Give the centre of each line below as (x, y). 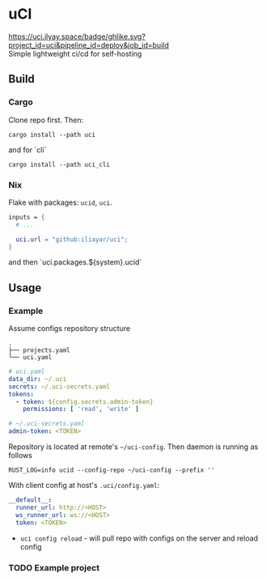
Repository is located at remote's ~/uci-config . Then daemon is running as (133, 447)
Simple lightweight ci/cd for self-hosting (75, 53)
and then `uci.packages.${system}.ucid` (75, 262)
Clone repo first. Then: (46, 120)
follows (20, 456)
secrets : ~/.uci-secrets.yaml (59, 386)
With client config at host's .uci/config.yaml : (84, 486)
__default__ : (30, 500)
